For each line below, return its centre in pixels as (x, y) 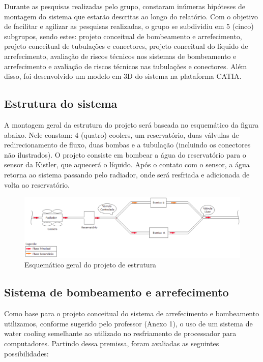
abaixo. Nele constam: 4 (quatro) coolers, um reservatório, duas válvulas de (122, 134)
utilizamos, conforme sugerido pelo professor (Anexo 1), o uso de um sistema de (128, 323)
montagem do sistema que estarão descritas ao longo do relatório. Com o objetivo (131, 16)
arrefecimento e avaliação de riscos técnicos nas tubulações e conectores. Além (126, 66)
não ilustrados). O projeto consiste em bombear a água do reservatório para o (125, 154)
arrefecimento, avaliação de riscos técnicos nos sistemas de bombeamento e (120, 56)
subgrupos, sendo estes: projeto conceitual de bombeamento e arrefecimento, (123, 36)
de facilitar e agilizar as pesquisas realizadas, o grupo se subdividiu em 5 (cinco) (129, 26)
